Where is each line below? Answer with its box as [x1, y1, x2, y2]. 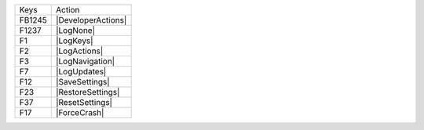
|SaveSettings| [55, 77, 110, 87]
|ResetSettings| [55, 97, 113, 107]
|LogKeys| [55, 35, 93, 46]
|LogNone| [55, 25, 96, 35]
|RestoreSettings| [55, 87, 120, 97]
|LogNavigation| [55, 56, 115, 67]
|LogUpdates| [55, 67, 107, 77]
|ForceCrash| [55, 107, 104, 117]
